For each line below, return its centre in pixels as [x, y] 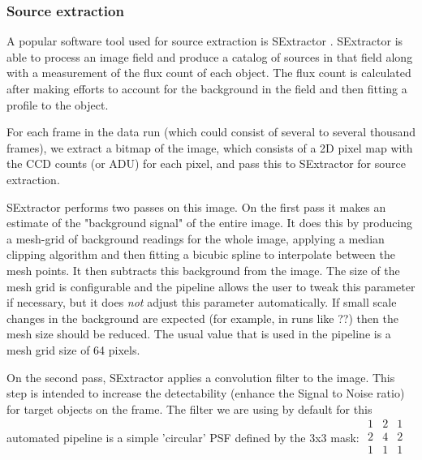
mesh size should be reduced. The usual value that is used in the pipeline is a [199, 334]
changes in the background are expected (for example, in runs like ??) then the [202, 318]
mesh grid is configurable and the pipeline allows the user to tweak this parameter [211, 286]
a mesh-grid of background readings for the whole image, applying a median [196, 238]
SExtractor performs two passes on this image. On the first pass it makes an [196, 206]
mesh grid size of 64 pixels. [73, 349]
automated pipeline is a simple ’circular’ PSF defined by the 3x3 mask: [183, 437]
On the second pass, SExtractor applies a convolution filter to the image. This [201, 377]
